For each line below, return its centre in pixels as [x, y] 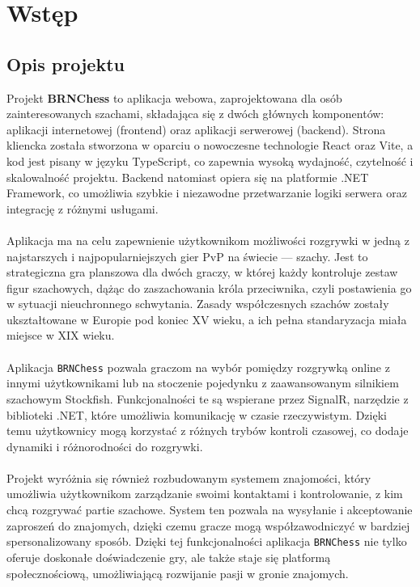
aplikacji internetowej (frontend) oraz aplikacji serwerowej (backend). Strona [196, 129]
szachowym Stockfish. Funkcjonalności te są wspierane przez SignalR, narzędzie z [208, 398]
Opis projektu [66, 63]
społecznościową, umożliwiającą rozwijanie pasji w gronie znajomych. [178, 573]
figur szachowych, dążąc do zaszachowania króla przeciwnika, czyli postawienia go [209, 287]
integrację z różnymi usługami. [83, 208]
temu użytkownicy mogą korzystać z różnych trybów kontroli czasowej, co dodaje [208, 431]
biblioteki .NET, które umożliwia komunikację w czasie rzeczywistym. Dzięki [197, 414]
